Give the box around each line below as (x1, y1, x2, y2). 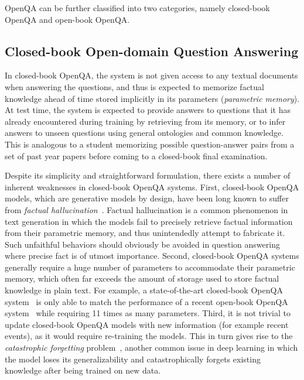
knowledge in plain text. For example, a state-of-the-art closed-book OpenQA (5, 284, 283, 296)
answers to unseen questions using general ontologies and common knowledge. (5, 126, 284, 139)
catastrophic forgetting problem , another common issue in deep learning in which (5, 341, 298, 354)
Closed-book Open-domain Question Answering (5, 42, 299, 60)
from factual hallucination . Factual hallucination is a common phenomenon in (5, 203, 288, 215)
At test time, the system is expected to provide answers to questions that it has (5, 104, 291, 116)
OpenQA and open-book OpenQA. (5, 13, 130, 25)
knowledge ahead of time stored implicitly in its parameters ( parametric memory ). (5, 92, 300, 104)
